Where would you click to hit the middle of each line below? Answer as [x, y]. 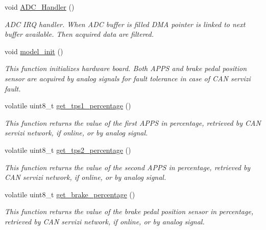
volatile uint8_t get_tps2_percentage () [68, 149]
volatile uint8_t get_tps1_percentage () [68, 106]
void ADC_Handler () [40, 7]
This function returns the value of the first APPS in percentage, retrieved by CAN [133, 122]
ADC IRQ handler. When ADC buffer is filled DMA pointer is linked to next [125, 24]
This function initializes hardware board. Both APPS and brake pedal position [126, 68]
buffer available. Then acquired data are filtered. [79, 34]
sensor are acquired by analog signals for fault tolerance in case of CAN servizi [128, 78]
